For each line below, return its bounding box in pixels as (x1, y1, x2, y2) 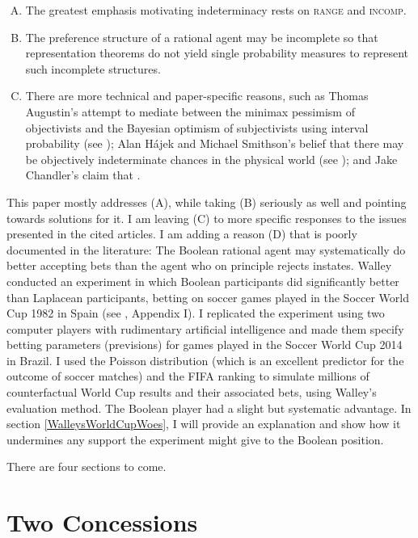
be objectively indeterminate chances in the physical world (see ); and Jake (25, 150, 398, 167)
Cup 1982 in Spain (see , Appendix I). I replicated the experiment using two (6, 305, 385, 322)
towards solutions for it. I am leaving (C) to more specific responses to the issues (6, 209, 407, 226)
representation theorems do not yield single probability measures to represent (25, 44, 409, 61)
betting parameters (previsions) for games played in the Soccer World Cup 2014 (6, 336, 403, 353)
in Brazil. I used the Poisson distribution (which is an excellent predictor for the (6, 351, 404, 368)
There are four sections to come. (6, 458, 167, 475)
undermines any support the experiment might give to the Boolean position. (6, 431, 384, 448)
